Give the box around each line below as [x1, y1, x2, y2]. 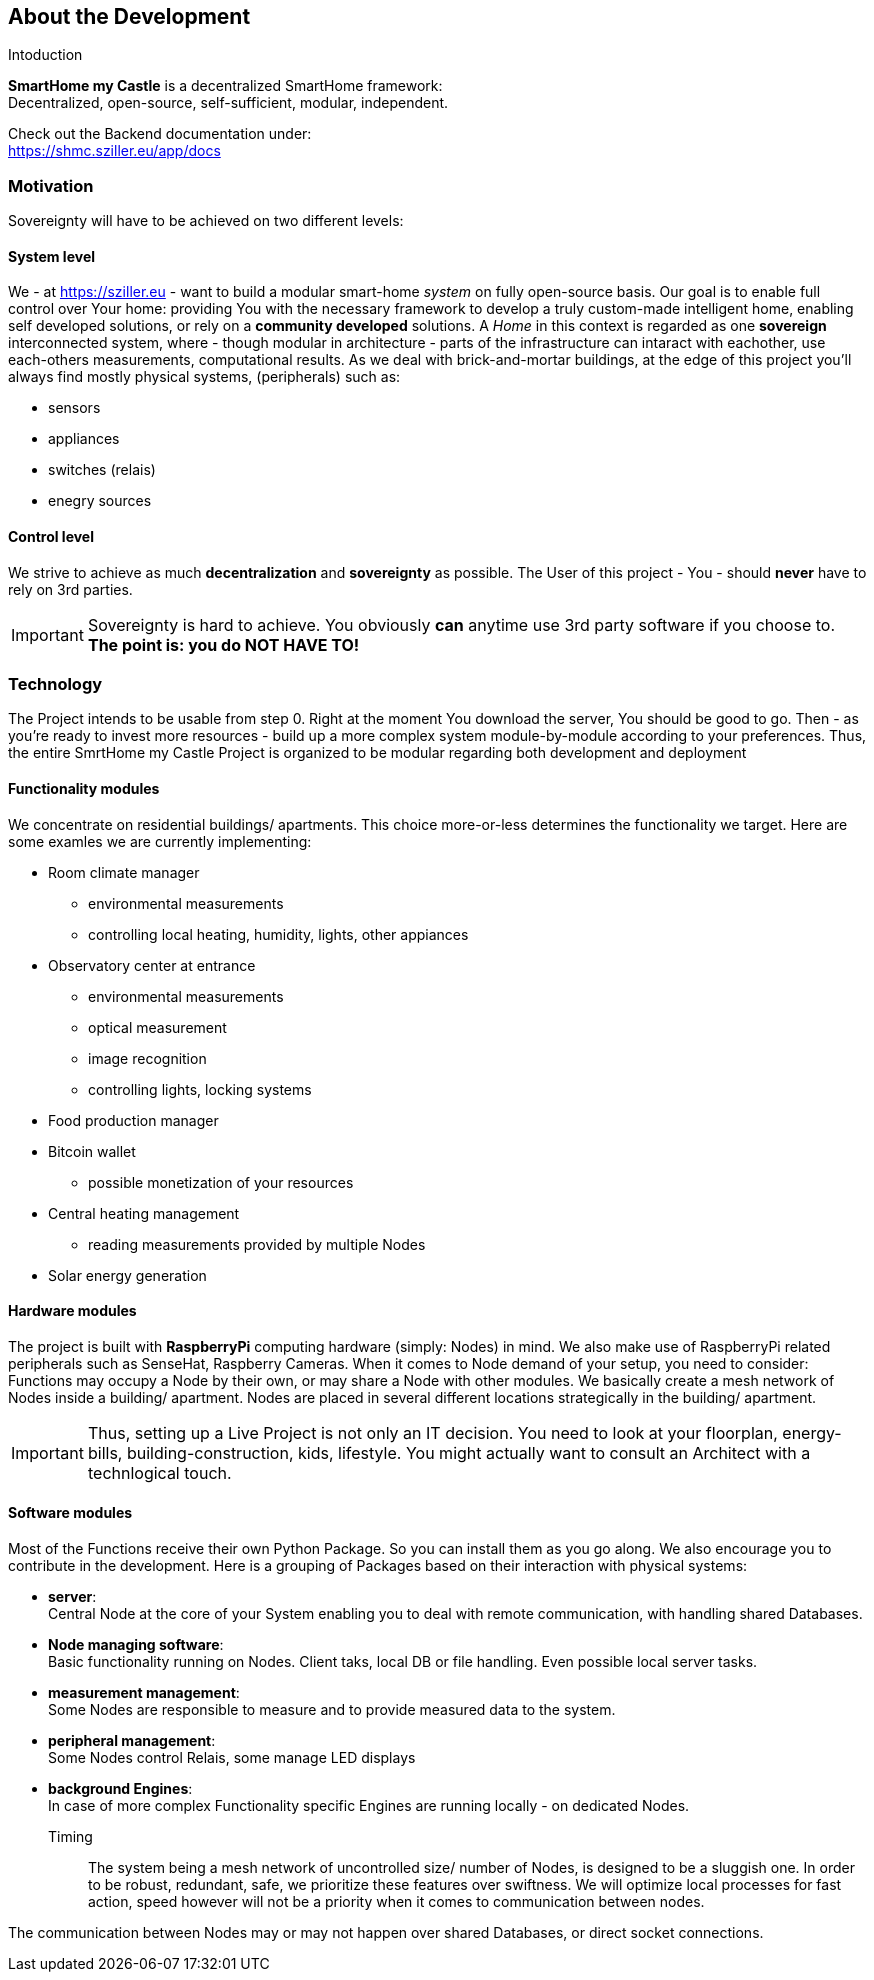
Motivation [8, 175, 94, 196]
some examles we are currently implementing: [8, 832, 312, 850]
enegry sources [48, 492, 152, 510]
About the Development [8, 4, 251, 29]
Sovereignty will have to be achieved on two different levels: [8, 212, 404, 230]
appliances [48, 430, 120, 448]
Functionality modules [8, 779, 160, 797]
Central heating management [48, 1204, 240, 1222]
